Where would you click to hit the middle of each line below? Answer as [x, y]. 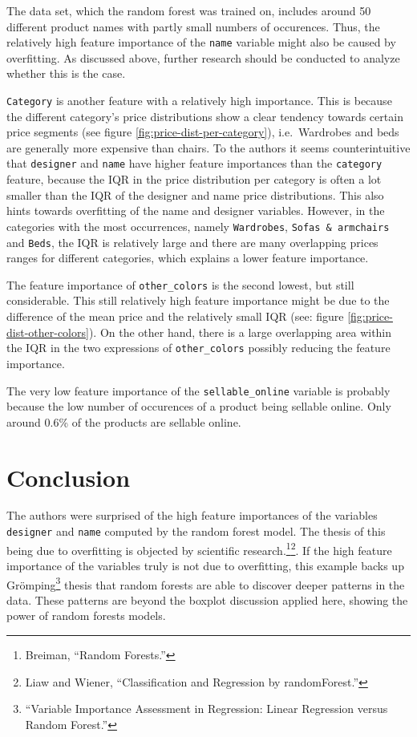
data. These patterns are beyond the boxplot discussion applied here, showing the [207, 599]
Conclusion [69, 477]
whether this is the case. [66, 73]
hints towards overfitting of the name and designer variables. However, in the [196, 211]
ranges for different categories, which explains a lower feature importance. [188, 258]
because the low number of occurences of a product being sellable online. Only [199, 406]
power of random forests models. [86, 616]
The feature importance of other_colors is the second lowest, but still [180, 284]
